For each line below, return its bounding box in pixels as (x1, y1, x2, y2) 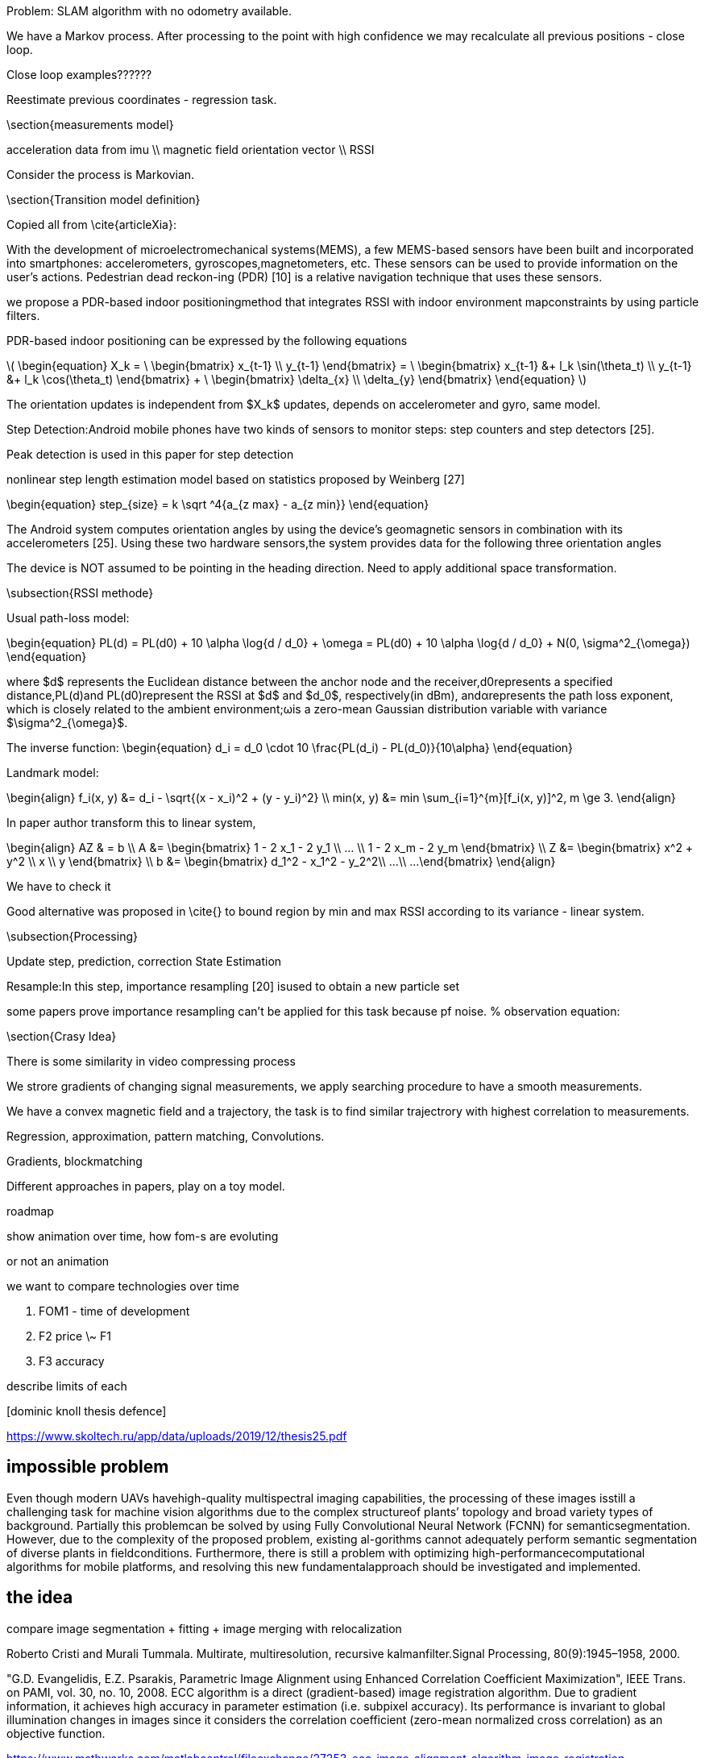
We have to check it (6, 879, 111, 893)
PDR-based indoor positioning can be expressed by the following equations (6, 334, 408, 347)
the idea (6, 1587, 73, 1608)
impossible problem (6, 1457, 169, 1477)
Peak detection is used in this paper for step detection (6, 447, 294, 461)
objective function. (6, 1726, 106, 1740)
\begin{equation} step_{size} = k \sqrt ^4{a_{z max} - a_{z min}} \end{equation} (6, 497, 429, 511)
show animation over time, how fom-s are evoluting (6, 1229, 279, 1243)
